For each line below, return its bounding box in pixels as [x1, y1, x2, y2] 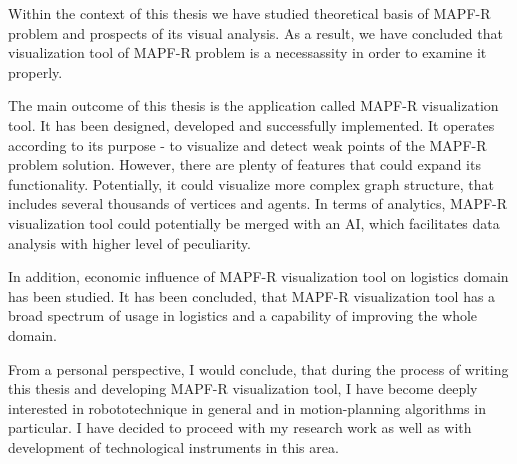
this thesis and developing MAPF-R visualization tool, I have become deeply [8, 378, 478, 399]
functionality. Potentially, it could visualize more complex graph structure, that [8, 173, 494, 194]
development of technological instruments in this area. [8, 436, 339, 457]
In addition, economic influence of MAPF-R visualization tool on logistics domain [8, 266, 509, 287]
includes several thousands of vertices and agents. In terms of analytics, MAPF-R [8, 193, 508, 214]
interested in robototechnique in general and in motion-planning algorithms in [8, 397, 486, 418]
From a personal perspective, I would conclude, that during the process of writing [8, 358, 509, 379]
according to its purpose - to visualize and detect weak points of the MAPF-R [8, 134, 487, 155]
